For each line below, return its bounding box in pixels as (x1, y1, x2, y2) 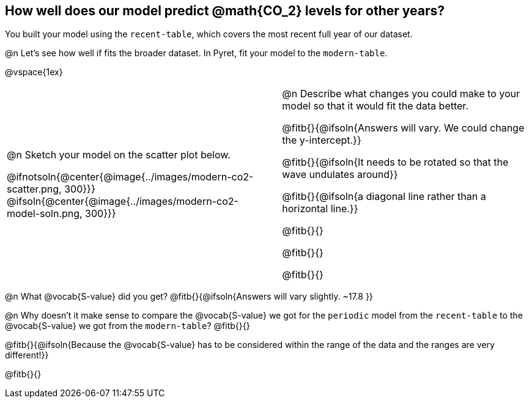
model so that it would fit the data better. (282, 100, 468, 113)
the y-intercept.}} (282, 134, 361, 147)
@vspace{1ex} (5, 67, 63, 78)
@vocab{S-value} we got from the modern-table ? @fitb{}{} (5, 320, 250, 331)
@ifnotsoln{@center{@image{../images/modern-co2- (7, 171, 254, 183)
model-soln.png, (7, 207, 83, 220)
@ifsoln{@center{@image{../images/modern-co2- (7, 195, 239, 208)
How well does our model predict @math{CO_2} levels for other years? (5, 3, 445, 18)
